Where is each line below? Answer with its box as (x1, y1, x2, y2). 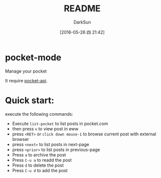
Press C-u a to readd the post (12, 157, 72, 163)
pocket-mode (5, 52, 62, 63)
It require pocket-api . (5, 77, 48, 83)
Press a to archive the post (12, 152, 66, 157)
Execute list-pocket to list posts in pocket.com (12, 121, 109, 127)
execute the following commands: (5, 111, 73, 117)
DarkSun (73, 19, 92, 25)
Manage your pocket (5, 68, 47, 74)
